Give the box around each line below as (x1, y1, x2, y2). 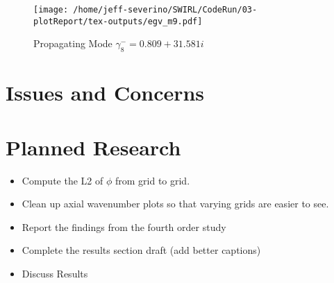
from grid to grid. (115, 173, 190, 187)
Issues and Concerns (6, 78, 205, 107)
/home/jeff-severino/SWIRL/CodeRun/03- (73, 5, 258, 15)
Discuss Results (22, 266, 88, 280)
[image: (33, 5, 69, 15)
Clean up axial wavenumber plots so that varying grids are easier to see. (22, 196, 329, 211)
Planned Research (6, 132, 181, 161)
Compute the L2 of (22, 173, 103, 187)
